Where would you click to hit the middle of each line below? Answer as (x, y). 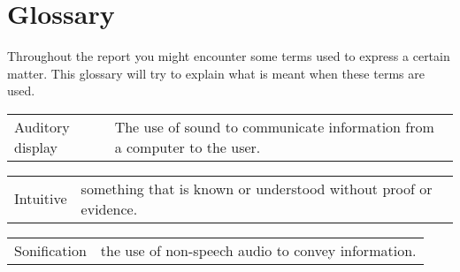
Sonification (50, 250)
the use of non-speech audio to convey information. (258, 250)
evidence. (109, 208)
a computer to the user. (188, 147)
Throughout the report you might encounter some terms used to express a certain (229, 56)
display (36, 147)
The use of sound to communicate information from (274, 126)
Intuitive (41, 199)
